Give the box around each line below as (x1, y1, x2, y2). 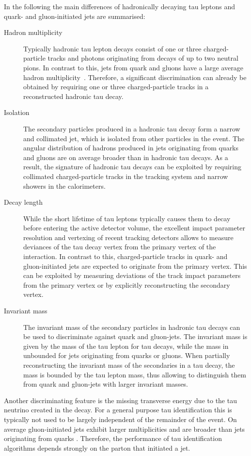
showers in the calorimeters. (23, 180, 106, 191)
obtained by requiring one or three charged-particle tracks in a (23, 81, 209, 92)
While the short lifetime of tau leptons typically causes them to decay (23, 213, 231, 223)
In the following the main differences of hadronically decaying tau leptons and (4, 1, 235, 11)
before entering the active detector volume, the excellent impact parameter (23, 223, 245, 233)
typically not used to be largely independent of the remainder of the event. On (4, 414, 237, 424)
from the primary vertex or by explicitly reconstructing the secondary (23, 279, 230, 290)
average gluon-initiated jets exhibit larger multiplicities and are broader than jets (4, 423, 245, 434)
